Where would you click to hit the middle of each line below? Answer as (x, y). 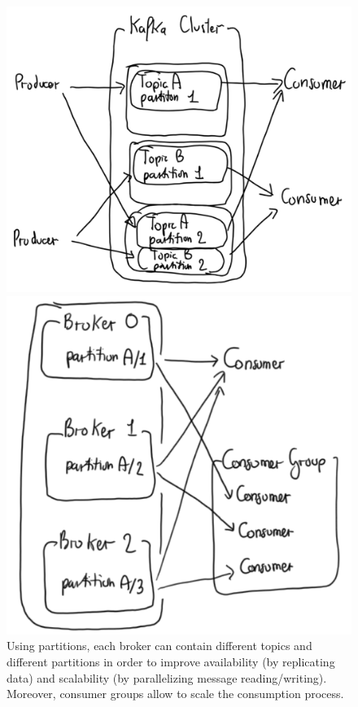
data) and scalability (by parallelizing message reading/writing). (167, 677)
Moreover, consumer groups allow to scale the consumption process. (175, 694)
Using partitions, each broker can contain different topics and (159, 646)
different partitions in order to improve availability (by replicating (171, 662)
